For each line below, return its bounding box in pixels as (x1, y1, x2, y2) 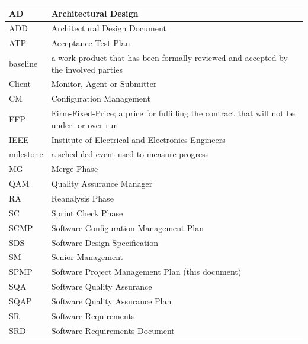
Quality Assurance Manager (51, 177, 153, 190)
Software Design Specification (51, 236, 159, 248)
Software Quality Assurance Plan (51, 294, 172, 307)
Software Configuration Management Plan (51, 221, 204, 233)
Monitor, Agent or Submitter (51, 77, 157, 90)
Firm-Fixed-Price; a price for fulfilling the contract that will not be (51, 107, 295, 119)
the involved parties (51, 63, 123, 75)
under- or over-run (51, 118, 118, 131)
